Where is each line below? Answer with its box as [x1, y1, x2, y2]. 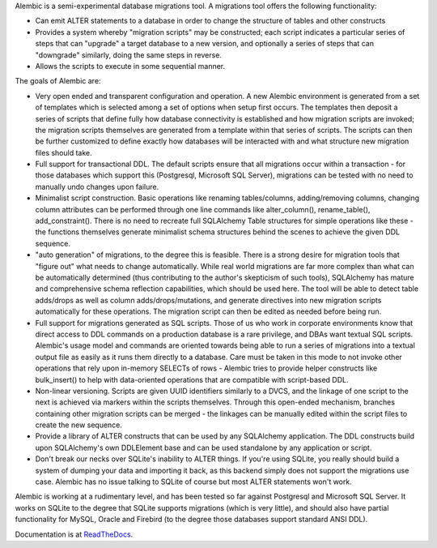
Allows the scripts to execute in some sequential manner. [35, 61, 226, 71]
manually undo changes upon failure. [35, 182, 159, 191]
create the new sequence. [35, 420, 123, 430]
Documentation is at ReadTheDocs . [15, 529, 134, 539]
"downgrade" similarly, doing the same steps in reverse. [35, 49, 223, 60]
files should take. [35, 148, 92, 157]
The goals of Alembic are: [15, 76, 101, 86]
